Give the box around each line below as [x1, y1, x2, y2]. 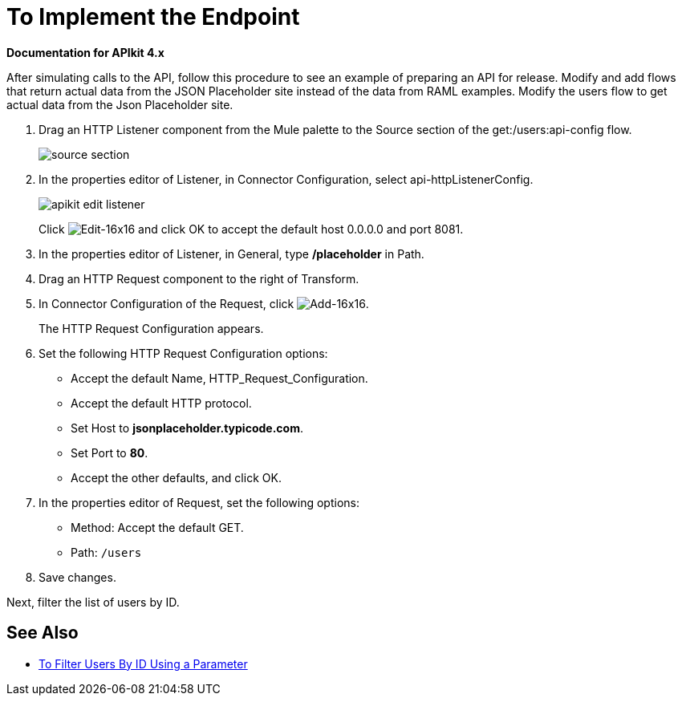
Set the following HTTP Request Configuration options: [39, 346, 328, 360]
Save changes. [39, 570, 116, 584]
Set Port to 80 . [71, 445, 148, 460]
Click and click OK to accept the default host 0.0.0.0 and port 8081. [39, 221, 464, 236]
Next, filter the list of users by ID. [6, 594, 180, 609]
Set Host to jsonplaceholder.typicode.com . [71, 420, 303, 435]
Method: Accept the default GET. [71, 520, 244, 534]
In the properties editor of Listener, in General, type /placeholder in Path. [39, 246, 424, 261]
